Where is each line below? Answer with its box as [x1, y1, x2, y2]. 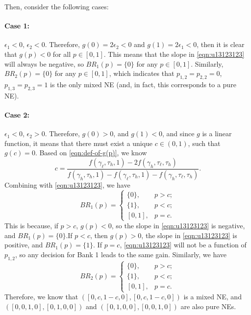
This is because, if [4, 220, 58, 230]
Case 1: [4, 21, 30, 31]
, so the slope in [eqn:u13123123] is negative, [111, 220, 245, 230]
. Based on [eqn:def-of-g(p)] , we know [35, 147, 147, 158]
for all [52, 48, 71, 59]
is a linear [202, 128, 232, 139]
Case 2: [4, 109, 30, 120]
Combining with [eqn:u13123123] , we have [4, 179, 130, 190]
